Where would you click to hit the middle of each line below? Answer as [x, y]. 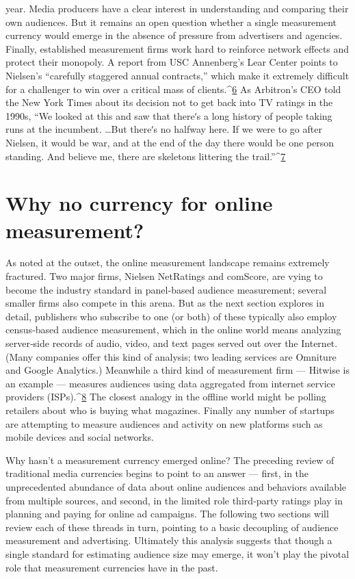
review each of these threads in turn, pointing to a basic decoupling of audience [172, 527]
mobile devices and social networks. [80, 437]
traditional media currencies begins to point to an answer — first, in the [157, 473]
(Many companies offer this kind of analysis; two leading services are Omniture [171, 356]
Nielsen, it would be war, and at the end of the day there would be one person [170, 142]
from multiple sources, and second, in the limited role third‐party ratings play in [174, 500]
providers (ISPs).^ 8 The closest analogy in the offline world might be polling [166, 397]
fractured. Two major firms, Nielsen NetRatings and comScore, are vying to [164, 276]
